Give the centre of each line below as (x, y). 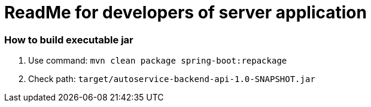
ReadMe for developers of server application (185, 12)
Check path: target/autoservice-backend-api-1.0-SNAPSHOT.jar (172, 79)
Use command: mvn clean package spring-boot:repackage (158, 61)
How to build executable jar (69, 40)
